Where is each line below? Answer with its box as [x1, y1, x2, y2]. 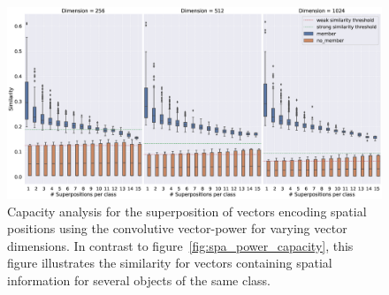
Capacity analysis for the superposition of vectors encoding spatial [7, 201, 367, 220]
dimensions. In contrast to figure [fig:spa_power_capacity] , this [7, 236, 354, 254]
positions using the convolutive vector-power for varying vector [7, 219, 347, 238]
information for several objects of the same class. [7, 270, 271, 289]
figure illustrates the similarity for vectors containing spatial [7, 253, 332, 272]
